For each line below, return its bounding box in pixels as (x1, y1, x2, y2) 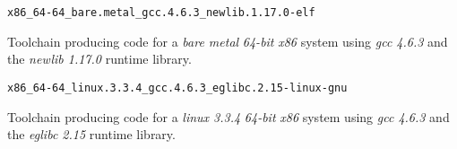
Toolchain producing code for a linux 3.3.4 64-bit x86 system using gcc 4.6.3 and (7, 107, 450, 126)
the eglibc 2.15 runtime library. (7, 125, 176, 144)
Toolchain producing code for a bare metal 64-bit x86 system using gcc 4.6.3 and (7, 31, 448, 50)
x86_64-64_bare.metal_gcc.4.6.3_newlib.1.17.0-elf (7, 6, 315, 19)
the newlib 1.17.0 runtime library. (7, 49, 192, 68)
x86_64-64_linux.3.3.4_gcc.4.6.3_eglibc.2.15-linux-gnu (7, 81, 348, 94)
